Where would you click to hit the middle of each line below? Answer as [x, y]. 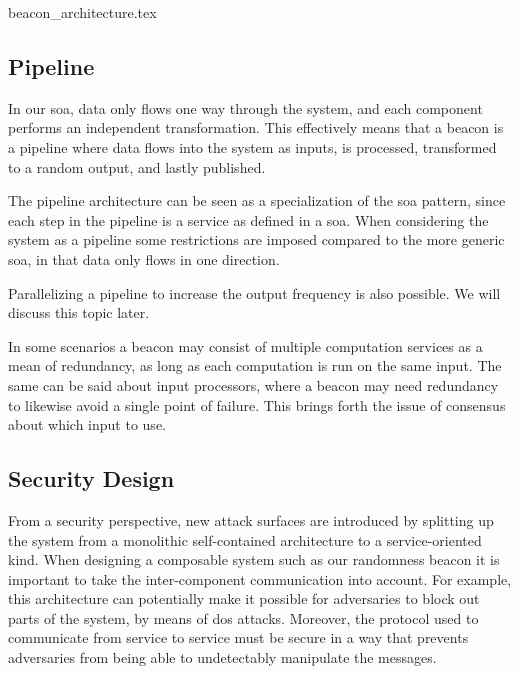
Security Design [91, 478]
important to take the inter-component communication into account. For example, [260, 578]
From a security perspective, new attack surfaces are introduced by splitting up [251, 519]
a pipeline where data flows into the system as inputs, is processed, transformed [252, 146]
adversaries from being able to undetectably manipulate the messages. [222, 657]
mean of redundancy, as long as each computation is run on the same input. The [255, 365]
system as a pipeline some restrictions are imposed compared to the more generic [256, 239]
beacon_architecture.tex [82, 12]
